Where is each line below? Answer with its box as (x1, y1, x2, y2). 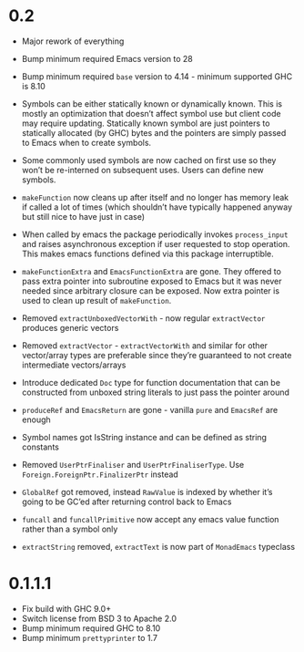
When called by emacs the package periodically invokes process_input (21, 229, 289, 240)
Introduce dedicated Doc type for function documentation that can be (21, 377, 281, 388)
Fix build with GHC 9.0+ (21, 603, 111, 614)
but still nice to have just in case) (21, 211, 146, 222)
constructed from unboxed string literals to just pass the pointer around (21, 387, 290, 398)
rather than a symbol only (21, 523, 118, 534)
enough (21, 414, 51, 425)
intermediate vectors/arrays (21, 359, 127, 370)
